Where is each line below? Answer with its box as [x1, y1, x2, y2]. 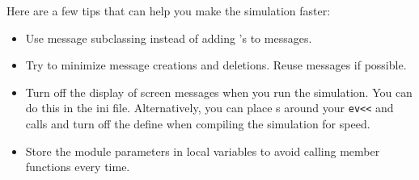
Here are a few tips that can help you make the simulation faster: [6, 2, 331, 19]
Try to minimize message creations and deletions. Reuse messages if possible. [25, 57, 407, 73]
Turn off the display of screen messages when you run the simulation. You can [25, 83, 413, 100]
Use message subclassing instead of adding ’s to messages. [25, 29, 312, 46]
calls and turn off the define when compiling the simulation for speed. [25, 115, 370, 132]
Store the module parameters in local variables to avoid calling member [25, 142, 380, 159]
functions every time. [25, 158, 130, 175]
